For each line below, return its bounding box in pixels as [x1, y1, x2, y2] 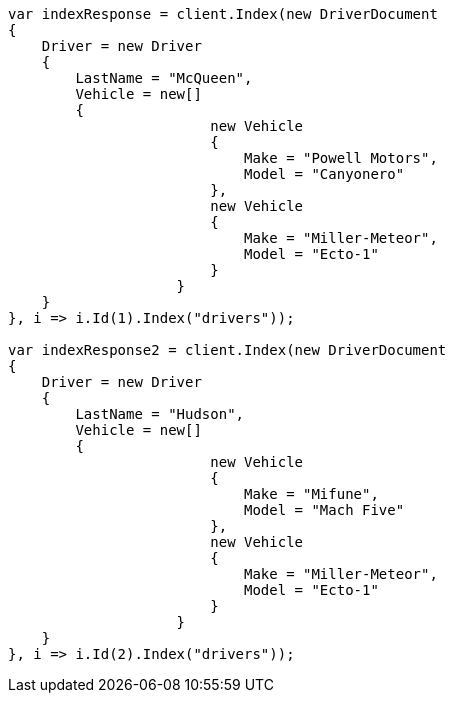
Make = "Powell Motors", [244, 150, 438, 166]
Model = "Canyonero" [244, 166, 405, 182]
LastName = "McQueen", [75, 70, 253, 86]
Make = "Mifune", [244, 486, 379, 502]
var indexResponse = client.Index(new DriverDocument [8, 6, 438, 22]
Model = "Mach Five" [244, 502, 405, 518]
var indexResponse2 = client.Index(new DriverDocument [8, 342, 447, 358]
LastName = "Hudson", [75, 406, 245, 422]
